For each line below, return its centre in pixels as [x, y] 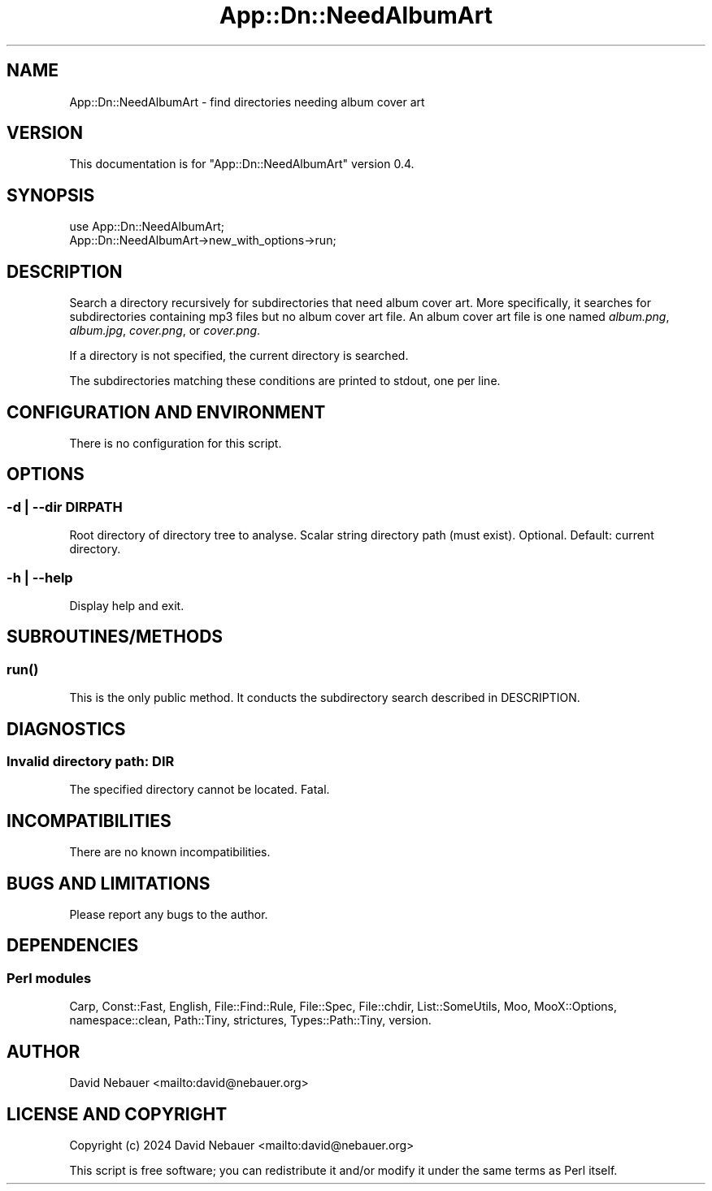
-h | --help [40, 577]
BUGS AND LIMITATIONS [109, 883]
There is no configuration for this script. [176, 443]
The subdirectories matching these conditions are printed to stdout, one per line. [285, 381]
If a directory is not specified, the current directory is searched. [239, 356]
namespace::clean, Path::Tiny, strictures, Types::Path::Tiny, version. [250, 1020]
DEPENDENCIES [73, 946]
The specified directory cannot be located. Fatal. [200, 790]
